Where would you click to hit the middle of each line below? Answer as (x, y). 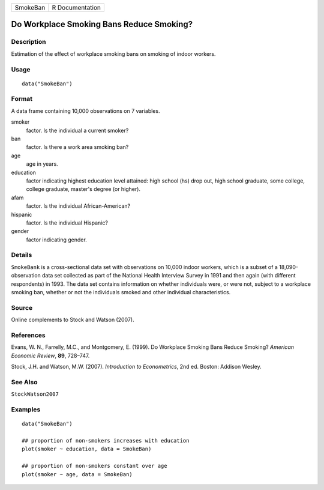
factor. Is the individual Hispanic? (67, 223)
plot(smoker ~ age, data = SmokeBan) (77, 474)
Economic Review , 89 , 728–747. (50, 355)
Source (22, 307)
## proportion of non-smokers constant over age (94, 466)
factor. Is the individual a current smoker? (77, 130)
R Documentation (76, 8)
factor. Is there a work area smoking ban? (77, 147)
